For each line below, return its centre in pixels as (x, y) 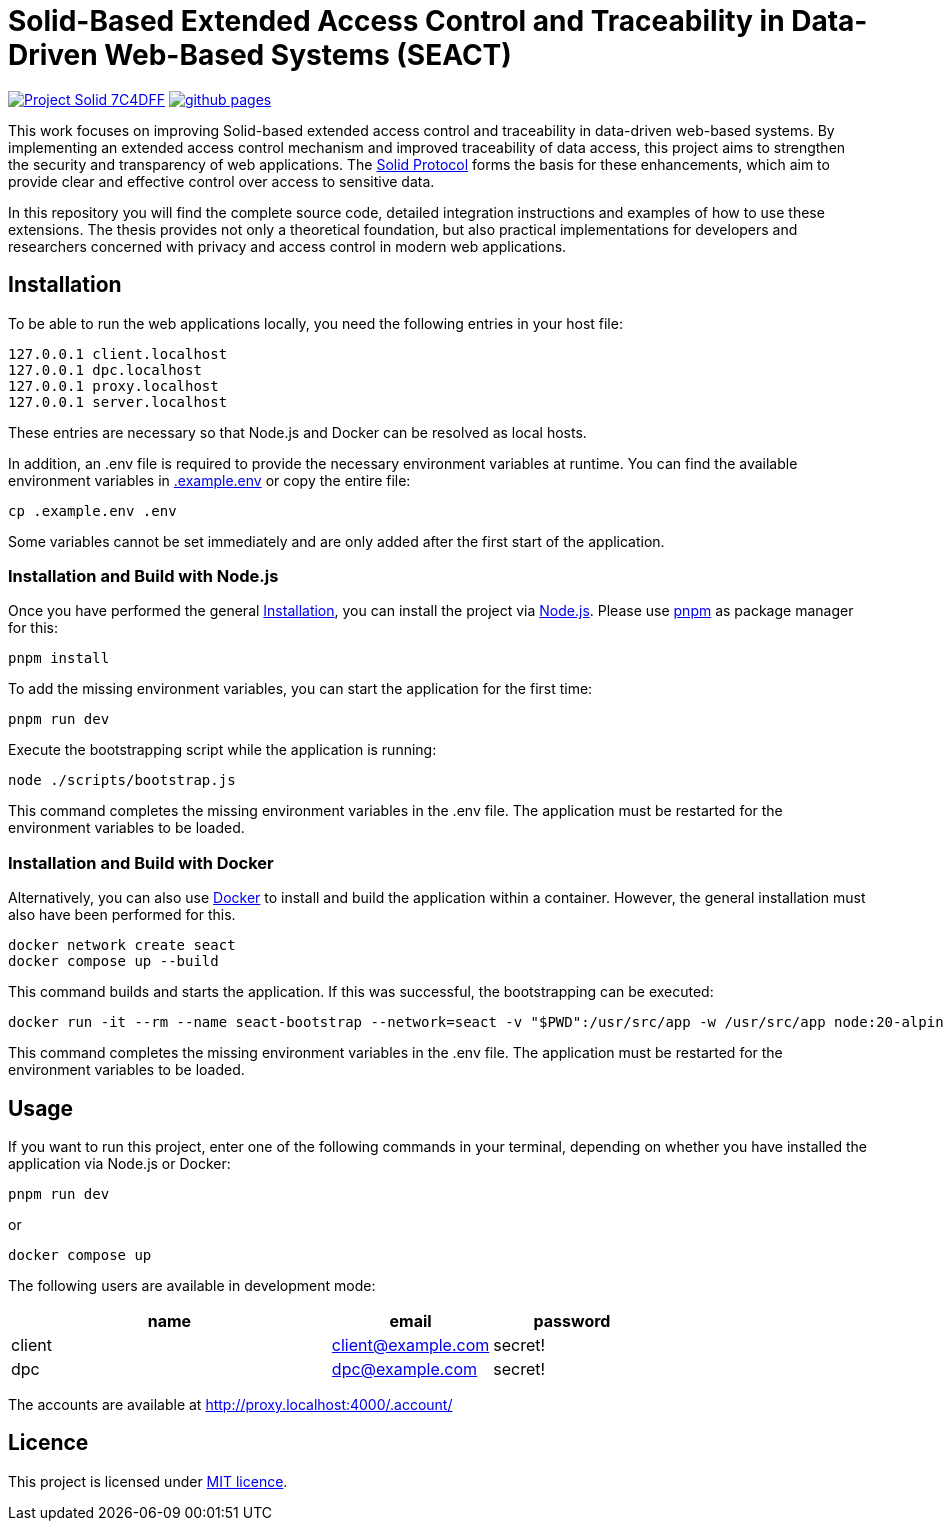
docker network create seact (122, 945)
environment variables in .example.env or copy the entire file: (209, 480)
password (572, 1320)
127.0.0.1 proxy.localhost (113, 385)
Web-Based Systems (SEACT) (308, 55)
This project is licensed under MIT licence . (148, 1481)
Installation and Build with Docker (141, 862)
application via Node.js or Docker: (119, 1163)
